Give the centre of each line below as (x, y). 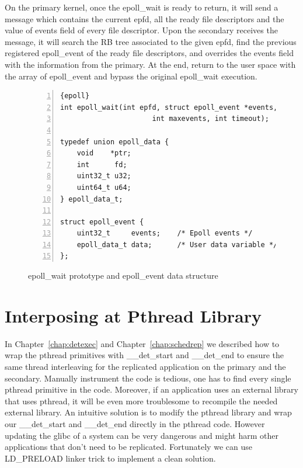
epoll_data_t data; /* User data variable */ (177, 245)
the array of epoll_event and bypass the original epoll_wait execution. (131, 76)
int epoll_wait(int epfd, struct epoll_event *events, (169, 107)
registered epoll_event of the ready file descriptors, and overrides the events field (149, 53)
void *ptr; (104, 153)
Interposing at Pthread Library (133, 315)
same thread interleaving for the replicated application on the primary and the (145, 366)
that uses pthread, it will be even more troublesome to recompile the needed (141, 401)
